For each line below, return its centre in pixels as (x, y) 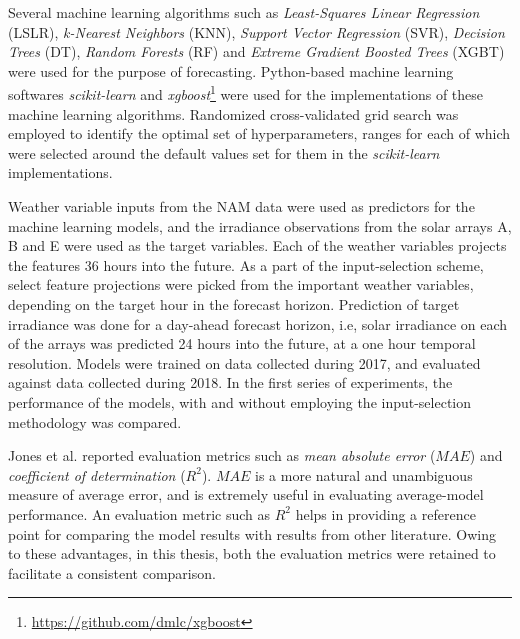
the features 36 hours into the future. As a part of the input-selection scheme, (246, 264)
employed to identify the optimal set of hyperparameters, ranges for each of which (259, 133)
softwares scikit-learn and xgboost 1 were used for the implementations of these (246, 93)
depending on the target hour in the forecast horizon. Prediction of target (234, 303)
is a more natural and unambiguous (364, 474)
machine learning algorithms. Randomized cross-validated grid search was (233, 113)
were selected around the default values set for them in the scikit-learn (224, 152)
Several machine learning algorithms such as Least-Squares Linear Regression (244, 12)
